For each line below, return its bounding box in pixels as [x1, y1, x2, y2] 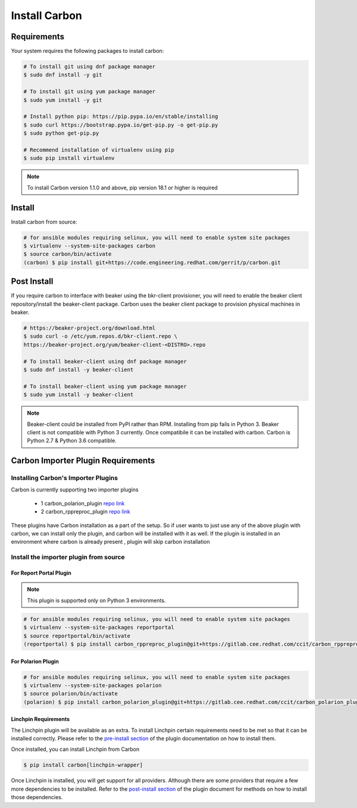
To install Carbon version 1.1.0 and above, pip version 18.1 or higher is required [27, 184, 218, 191]
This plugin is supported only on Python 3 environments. [27, 597, 166, 604]
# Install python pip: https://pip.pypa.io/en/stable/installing [23, 113, 218, 120]
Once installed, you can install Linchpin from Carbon [11, 746, 140, 753]
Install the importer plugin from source [11, 553, 125, 562]
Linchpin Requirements [11, 716, 70, 723]
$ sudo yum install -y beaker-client [23, 392, 134, 398]
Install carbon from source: [11, 218, 77, 226]
